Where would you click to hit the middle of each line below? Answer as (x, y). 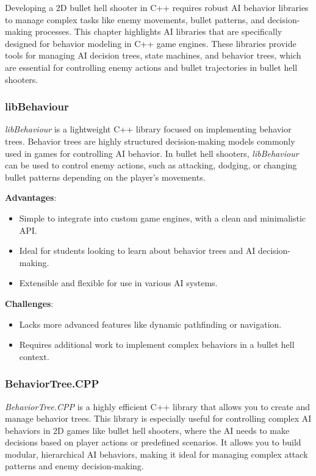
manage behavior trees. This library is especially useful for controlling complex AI (158, 418)
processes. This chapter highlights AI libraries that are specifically (159, 31)
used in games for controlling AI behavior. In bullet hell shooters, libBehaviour (152, 153)
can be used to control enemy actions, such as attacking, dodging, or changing (151, 165)
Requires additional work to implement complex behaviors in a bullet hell (157, 344)
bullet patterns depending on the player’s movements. (105, 177)
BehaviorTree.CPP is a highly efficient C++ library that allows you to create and (158, 406)
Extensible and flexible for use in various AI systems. (118, 283)
